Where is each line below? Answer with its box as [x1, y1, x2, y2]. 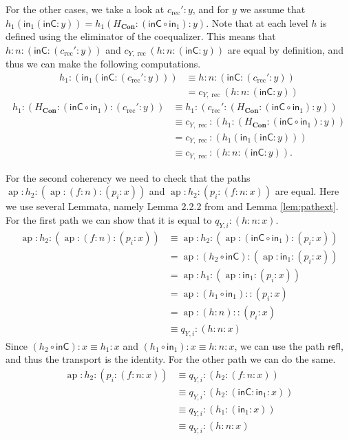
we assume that [240, 2, 306, 16]
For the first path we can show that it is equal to [6, 213, 212, 227]
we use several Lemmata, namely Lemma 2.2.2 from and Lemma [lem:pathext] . [6, 199, 339, 213]
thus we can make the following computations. [6, 56, 201, 71]
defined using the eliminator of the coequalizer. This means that [6, 29, 276, 43]
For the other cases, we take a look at [6, 2, 165, 16]
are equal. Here [275, 184, 339, 198]
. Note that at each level [206, 15, 308, 30]
